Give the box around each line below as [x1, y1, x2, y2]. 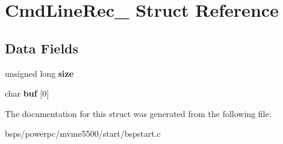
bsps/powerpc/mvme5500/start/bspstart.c [5, 127, 161, 140]
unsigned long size [5, 67, 74, 79]
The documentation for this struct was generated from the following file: [5, 107, 272, 119]
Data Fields [5, 38, 79, 57]
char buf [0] [5, 87, 49, 100]
